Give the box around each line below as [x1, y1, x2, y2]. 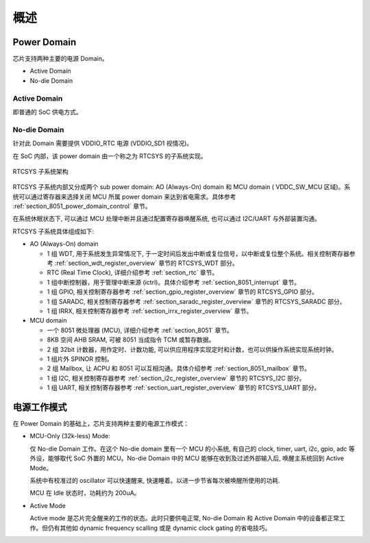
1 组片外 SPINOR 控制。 [47, 355, 113, 363]
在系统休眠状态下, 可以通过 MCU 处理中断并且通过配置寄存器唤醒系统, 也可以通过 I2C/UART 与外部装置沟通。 [12, 214, 321, 223]
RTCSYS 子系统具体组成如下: [12, 227, 95, 236]
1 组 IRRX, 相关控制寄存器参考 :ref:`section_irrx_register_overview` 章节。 [47, 307, 253, 315]
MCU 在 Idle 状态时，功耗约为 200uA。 [29, 489, 140, 497]
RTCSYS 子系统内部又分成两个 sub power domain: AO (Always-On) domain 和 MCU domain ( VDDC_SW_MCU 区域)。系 [12, 183, 351, 191]
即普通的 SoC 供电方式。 [12, 108, 82, 116]
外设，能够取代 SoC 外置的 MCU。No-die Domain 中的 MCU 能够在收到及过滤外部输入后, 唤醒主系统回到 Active [29, 454, 344, 462]
